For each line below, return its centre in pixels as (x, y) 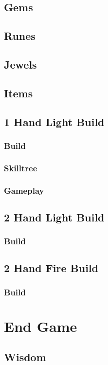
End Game (41, 326)
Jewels (20, 64)
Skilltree (21, 168)
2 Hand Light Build (54, 217)
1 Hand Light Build (54, 121)
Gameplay (24, 190)
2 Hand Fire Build (51, 268)
